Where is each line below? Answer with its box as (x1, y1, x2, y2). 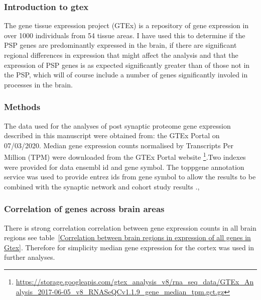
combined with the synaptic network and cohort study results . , (4, 181, 200, 191)
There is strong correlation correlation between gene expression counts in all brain (4, 222, 256, 233)
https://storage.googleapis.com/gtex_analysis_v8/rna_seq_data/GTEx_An (16, 276, 254, 286)
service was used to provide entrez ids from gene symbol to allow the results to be (4, 171, 256, 182)
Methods (4, 101, 41, 113)
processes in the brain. (4, 79, 73, 89)
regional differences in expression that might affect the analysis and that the (4, 50, 238, 60)
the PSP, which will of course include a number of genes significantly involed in (4, 69, 248, 80)
